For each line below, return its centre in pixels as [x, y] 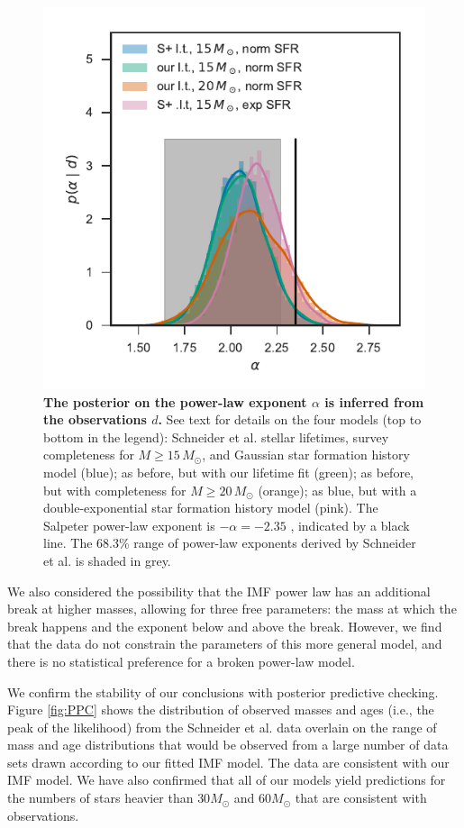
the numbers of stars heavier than [100, 798]
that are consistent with [361, 798]
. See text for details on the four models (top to [290, 419]
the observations [95, 419]
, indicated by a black [350, 525]
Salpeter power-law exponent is [129, 525]
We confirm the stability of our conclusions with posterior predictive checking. [223, 692]
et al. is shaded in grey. [107, 560]
